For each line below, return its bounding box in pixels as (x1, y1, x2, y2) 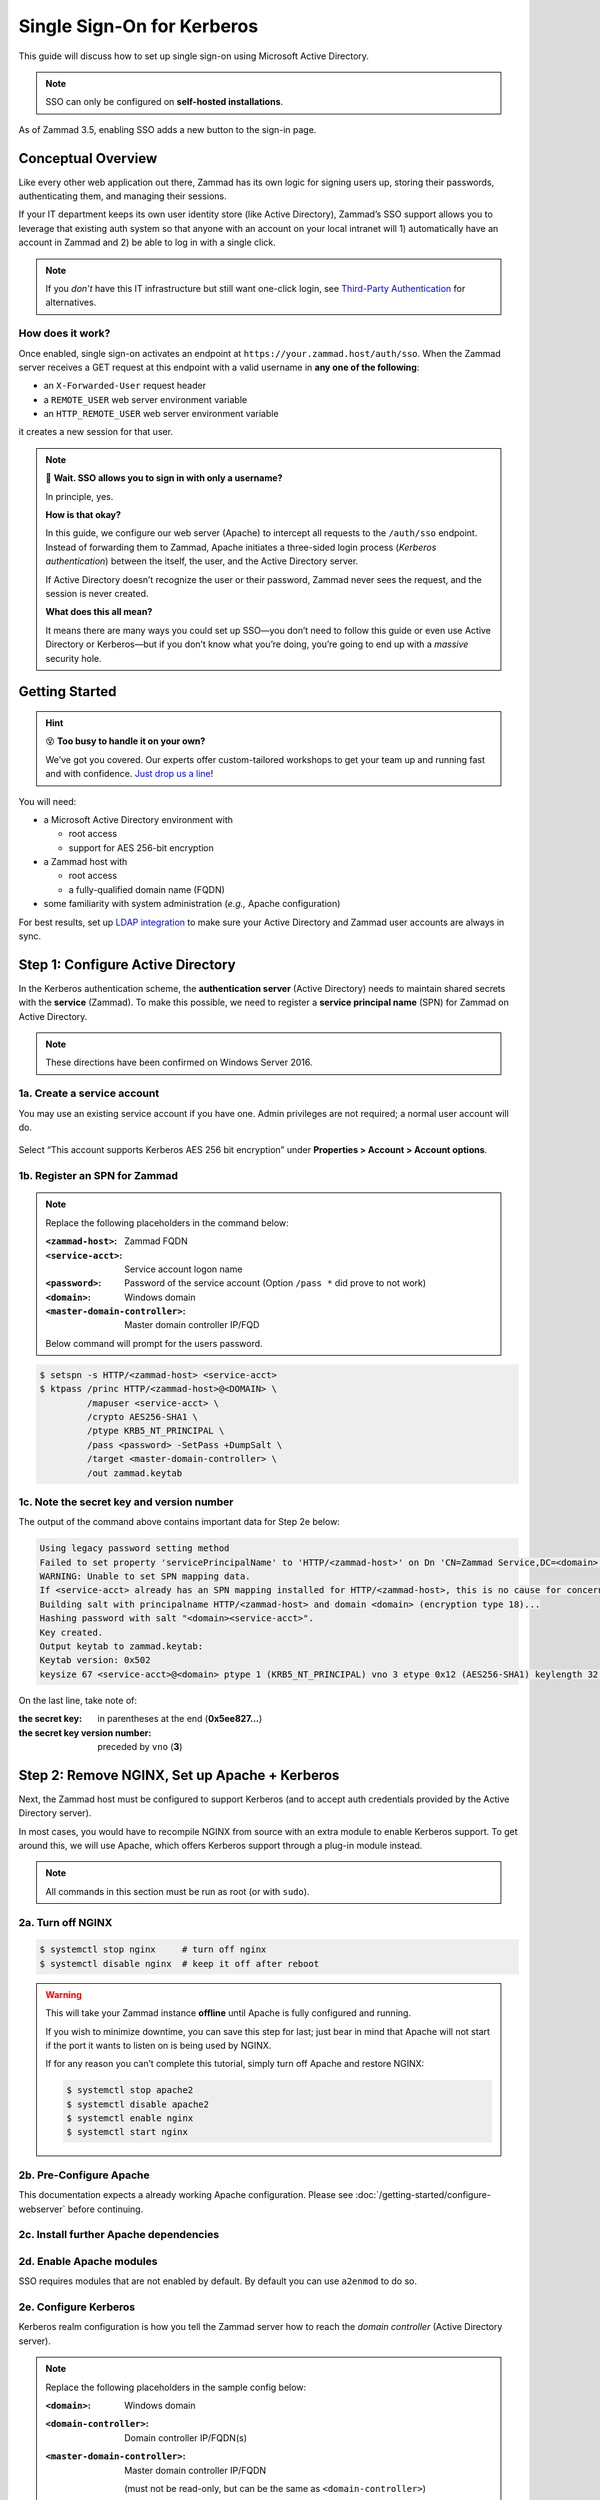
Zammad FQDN (124, 1235, 189, 1247)
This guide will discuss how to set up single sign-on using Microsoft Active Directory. (18, 50, 370, 62)
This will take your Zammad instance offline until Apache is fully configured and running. (45, 2007, 412, 2019)
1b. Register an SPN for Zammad (18, 1169, 179, 1183)
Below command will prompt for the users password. (45, 1337, 264, 1349)
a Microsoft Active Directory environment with (43, 813, 234, 825)
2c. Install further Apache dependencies (18, 2228, 220, 2242)
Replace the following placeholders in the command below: (45, 1216, 289, 1229)
